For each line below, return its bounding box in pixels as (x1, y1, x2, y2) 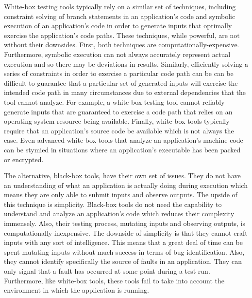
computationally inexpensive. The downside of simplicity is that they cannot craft (4, 227, 248, 238)
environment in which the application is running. (4, 285, 149, 295)
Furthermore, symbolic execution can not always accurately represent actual (4, 49, 231, 59)
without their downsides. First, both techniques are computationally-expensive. (4, 39, 239, 50)
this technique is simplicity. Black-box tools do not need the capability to (4, 199, 222, 209)
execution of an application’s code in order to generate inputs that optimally (4, 20, 232, 31)
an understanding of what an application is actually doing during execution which (4, 180, 248, 190)
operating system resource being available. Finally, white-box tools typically (4, 116, 230, 126)
